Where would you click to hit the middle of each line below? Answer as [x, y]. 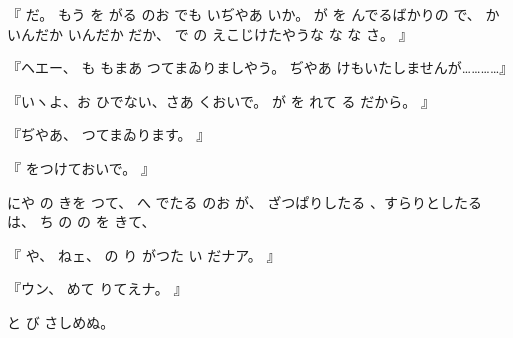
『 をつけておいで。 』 [81, 167]
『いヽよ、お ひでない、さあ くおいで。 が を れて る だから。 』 [221, 100]
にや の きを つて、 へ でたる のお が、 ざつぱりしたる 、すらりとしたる [244, 201]
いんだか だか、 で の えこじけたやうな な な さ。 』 [240, 33]
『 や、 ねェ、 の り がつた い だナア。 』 [144, 254]
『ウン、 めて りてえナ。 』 [97, 288]
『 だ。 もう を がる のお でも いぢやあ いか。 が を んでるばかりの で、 [244, 14]
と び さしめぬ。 [61, 321]
